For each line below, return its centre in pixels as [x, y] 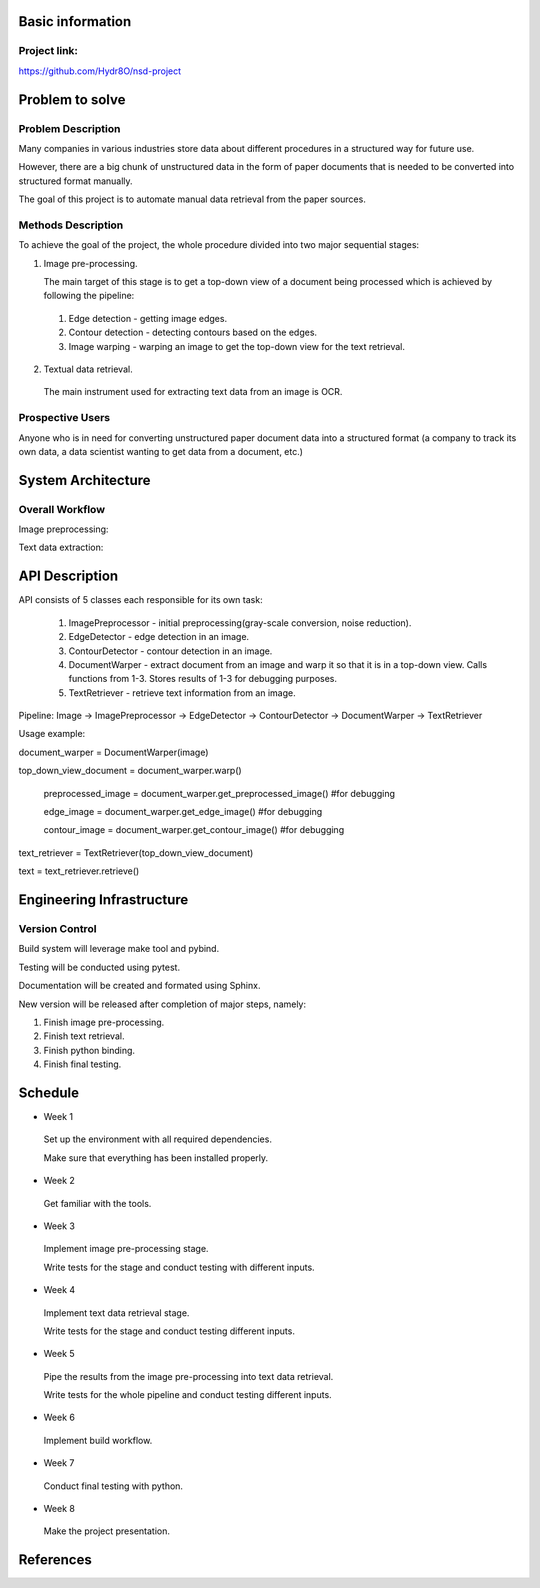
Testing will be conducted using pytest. [99, 967]
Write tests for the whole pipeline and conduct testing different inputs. [187, 1395]
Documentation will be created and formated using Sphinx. [139, 986]
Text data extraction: [61, 547]
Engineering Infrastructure [103, 900]
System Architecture [84, 480]
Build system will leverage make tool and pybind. [119, 949]
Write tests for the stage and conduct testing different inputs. [169, 1331]
